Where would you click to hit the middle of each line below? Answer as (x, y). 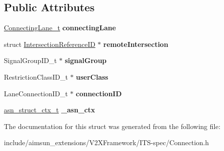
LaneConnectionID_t (36, 93)
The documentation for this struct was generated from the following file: (112, 126)
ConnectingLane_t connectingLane (60, 28)
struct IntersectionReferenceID (50, 44)
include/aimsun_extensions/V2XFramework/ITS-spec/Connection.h (107, 142)
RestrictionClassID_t (36, 76)
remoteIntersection (136, 44)
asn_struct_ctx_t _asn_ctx (50, 110)
